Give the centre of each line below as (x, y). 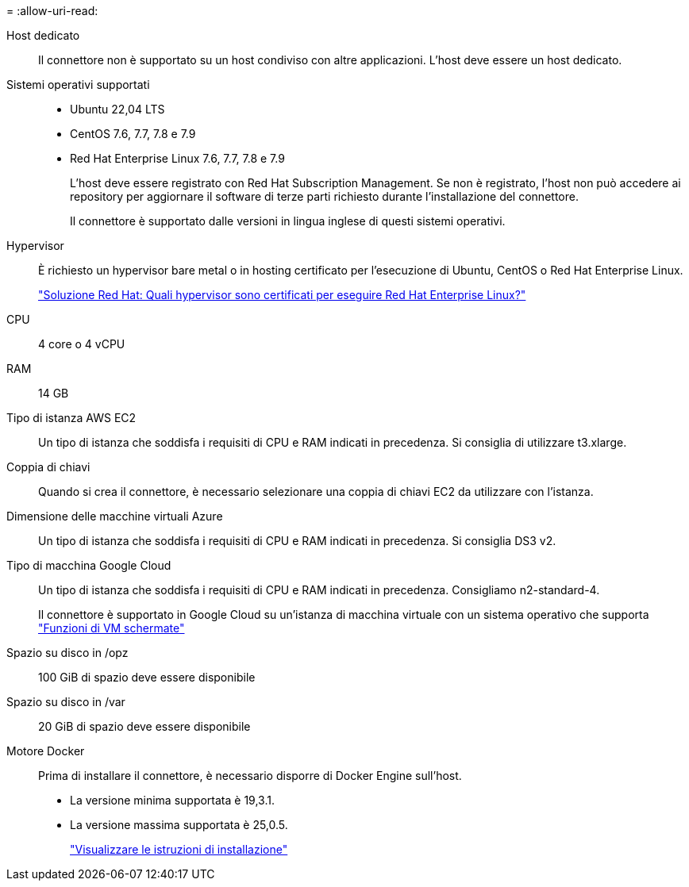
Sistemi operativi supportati (78, 84)
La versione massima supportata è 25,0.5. (179, 825)
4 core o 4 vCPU (82, 344)
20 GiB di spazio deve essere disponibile (144, 726)
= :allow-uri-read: (52, 11)
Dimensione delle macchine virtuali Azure (115, 516)
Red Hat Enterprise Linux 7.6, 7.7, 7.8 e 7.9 (177, 158)
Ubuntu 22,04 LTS (117, 109)
